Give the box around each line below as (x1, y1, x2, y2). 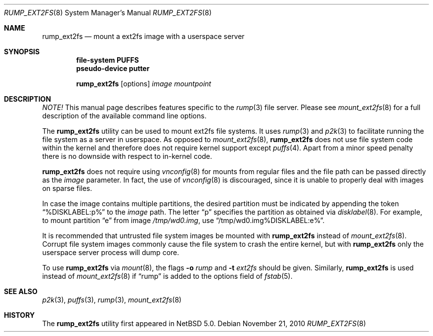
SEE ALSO (4, 287, 38, 296)
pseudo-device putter (76, 64, 150, 73)
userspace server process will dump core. (42, 248, 179, 257)
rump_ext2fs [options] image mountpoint (76, 79, 212, 88)
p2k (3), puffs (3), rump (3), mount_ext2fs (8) (42, 296, 182, 304)
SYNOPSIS (4, 47, 40, 56)
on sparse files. (42, 184, 92, 192)
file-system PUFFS (76, 56, 139, 64)
